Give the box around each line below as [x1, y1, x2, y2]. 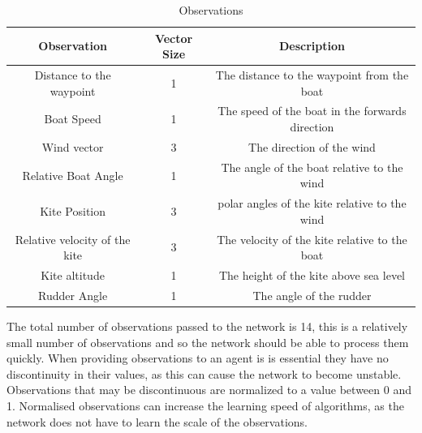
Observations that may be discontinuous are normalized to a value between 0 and [6, 381, 411, 398]
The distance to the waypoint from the [215, 66, 409, 84]
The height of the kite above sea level [218, 267, 406, 284]
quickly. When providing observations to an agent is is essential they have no [6, 349, 389, 367]
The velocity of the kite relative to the [217, 230, 407, 247]
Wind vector [41, 138, 104, 155]
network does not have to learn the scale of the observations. [6, 413, 308, 430]
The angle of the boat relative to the [221, 158, 403, 175]
